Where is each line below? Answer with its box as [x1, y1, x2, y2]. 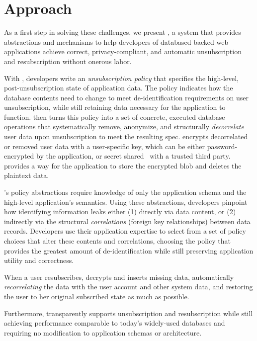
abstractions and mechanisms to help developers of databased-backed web [4, 36, 229, 47]
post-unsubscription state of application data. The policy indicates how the [4, 83, 233, 93]
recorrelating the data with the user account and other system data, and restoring [4, 281, 253, 292]
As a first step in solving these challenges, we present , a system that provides [4, 27, 241, 37]
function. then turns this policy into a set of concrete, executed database [4, 111, 225, 122]
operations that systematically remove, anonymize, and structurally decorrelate [4, 121, 244, 132]
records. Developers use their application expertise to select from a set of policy [4, 226, 246, 236]
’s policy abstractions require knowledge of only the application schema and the [4, 187, 247, 197]
